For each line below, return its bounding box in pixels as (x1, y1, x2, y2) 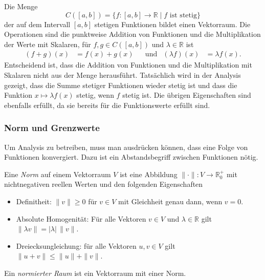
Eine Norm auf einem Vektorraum (4, 168, 111, 179)
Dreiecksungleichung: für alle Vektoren (16, 240, 137, 251)
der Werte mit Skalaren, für (4, 38, 91, 49)
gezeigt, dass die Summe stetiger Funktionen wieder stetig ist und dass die (4, 79, 237, 90)
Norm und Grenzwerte (4, 121, 100, 134)
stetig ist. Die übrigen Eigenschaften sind (122, 90, 251, 100)
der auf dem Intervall (4, 18, 71, 29)
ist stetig (169, 11, 197, 19)
